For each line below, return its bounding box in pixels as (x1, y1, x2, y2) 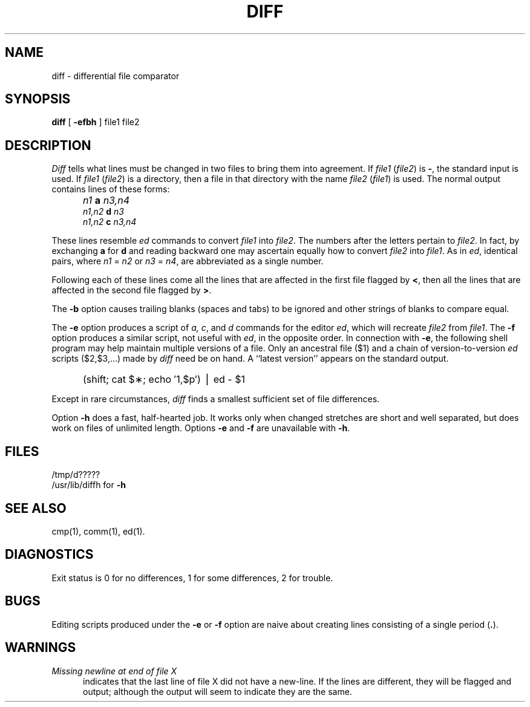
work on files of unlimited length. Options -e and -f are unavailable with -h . (51, 423, 350, 434)
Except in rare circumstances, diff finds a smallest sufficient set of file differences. (51, 394, 380, 405)
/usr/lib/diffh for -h (51, 480, 126, 490)
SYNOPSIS (5, 91, 71, 107)
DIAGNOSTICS (5, 547, 94, 562)
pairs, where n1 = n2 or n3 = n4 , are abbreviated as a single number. (51, 256, 324, 267)
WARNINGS (5, 640, 76, 656)
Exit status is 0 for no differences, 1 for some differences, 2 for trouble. (51, 572, 333, 583)
